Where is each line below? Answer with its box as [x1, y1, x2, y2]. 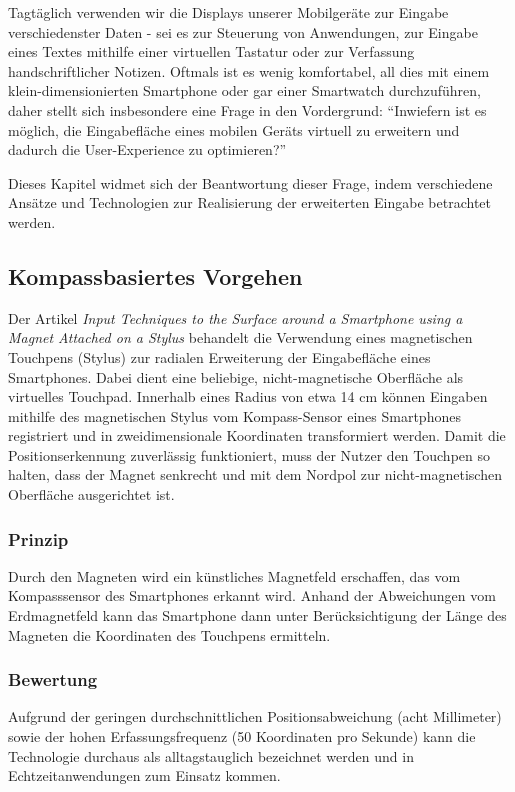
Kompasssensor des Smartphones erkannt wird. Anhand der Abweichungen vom [8, 585, 496, 606]
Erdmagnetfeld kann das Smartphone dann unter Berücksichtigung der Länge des [8, 605, 507, 626]
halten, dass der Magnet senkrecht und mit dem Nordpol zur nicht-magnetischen [8, 464, 502, 485]
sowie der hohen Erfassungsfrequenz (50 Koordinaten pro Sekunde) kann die [8, 726, 476, 747]
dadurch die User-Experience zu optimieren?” [8, 139, 287, 160]
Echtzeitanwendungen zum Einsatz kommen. [8, 765, 281, 786]
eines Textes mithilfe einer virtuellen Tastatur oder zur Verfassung [8, 41, 415, 62]
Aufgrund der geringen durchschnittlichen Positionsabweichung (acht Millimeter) [8, 706, 502, 727]
